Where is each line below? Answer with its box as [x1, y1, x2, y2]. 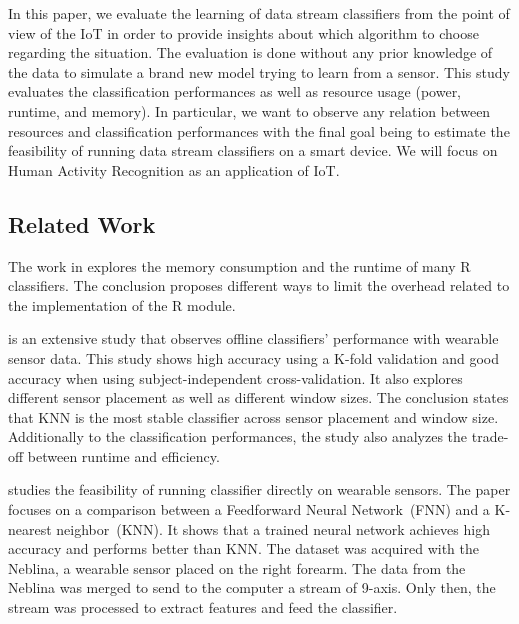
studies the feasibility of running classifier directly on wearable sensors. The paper [8, 479, 511, 500]
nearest [8, 518, 52, 539]
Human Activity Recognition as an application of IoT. [8, 159, 340, 180]
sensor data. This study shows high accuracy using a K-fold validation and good [8, 347, 500, 368]
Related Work [8, 208, 156, 239]
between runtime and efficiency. [27, 445, 220, 466]
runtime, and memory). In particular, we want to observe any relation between [8, 100, 491, 121]
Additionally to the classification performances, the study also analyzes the [8, 426, 468, 447]
